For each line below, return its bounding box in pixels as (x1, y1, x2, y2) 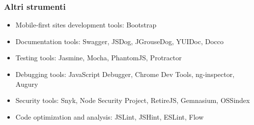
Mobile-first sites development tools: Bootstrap (15, 20, 157, 30)
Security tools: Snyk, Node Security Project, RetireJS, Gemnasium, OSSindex (15, 95, 250, 105)
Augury (15, 78, 38, 89)
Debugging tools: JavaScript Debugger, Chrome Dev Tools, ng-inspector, (15, 69, 235, 79)
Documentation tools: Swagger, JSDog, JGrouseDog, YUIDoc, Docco (15, 36, 224, 46)
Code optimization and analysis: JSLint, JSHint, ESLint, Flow (15, 111, 204, 122)
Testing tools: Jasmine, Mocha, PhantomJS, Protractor (15, 52, 182, 63)
